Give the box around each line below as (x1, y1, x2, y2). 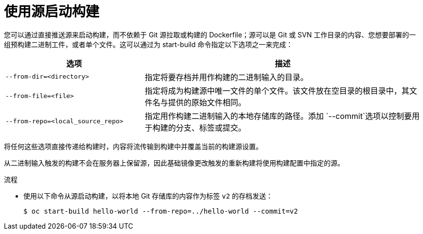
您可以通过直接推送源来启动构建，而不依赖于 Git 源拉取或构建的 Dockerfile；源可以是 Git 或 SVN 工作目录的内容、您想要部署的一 (4, 30, 416, 39)
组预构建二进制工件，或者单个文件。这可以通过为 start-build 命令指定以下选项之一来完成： (4, 40, 293, 49)
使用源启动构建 (4, 3, 100, 20)
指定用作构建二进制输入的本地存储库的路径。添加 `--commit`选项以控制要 (144, 111, 412, 121)
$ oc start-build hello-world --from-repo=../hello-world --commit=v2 (23, 207, 298, 215)
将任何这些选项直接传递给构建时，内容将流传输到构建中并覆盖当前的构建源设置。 (4, 142, 263, 150)
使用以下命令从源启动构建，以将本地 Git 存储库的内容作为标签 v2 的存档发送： (23, 191, 273, 200)
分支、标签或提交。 (176, 122, 246, 133)
